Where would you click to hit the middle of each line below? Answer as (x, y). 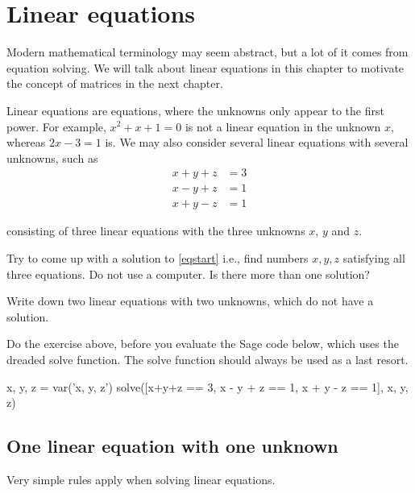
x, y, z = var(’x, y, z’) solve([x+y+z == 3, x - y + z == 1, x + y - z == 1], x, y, (207, 386)
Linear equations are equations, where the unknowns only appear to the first (195, 110)
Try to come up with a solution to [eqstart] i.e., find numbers (158, 257)
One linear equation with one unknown (172, 446)
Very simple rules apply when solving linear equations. (141, 479)
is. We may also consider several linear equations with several (257, 142)
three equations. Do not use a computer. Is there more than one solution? (188, 273)
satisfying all (374, 257)
